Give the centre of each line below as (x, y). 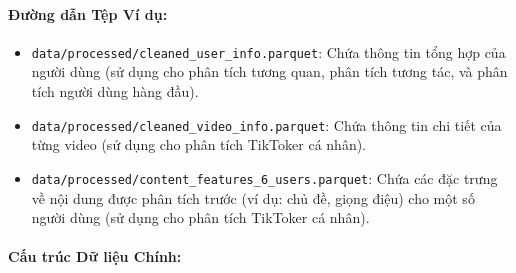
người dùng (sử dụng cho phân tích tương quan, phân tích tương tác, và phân (269, 71)
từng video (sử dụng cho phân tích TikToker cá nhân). (199, 144)
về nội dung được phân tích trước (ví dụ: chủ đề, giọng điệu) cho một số (253, 197)
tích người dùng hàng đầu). (115, 91)
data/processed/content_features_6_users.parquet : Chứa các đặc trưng (264, 177)
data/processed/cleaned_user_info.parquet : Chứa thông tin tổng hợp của (268, 51)
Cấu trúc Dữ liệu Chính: (95, 256)
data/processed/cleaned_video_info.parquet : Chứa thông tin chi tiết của (266, 124)
